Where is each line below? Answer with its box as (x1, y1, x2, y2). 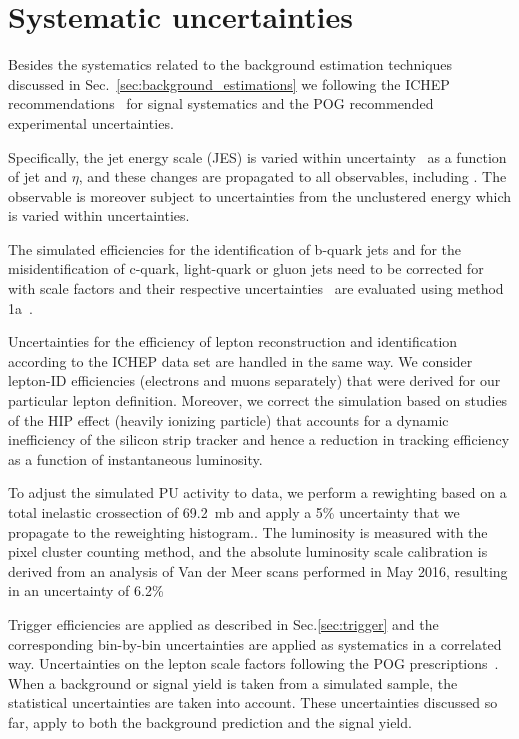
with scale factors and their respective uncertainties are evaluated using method (8, 278, 504, 299)
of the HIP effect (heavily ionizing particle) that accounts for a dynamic (8, 409, 449, 430)
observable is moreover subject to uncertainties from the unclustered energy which (8, 185, 512, 206)
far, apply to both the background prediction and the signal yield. (8, 711, 412, 732)
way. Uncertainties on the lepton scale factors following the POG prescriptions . (8, 653, 499, 674)
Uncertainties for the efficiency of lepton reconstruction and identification (8, 331, 458, 352)
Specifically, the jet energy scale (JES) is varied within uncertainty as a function (8, 146, 507, 167)
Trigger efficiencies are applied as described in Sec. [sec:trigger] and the (8, 613, 439, 634)
